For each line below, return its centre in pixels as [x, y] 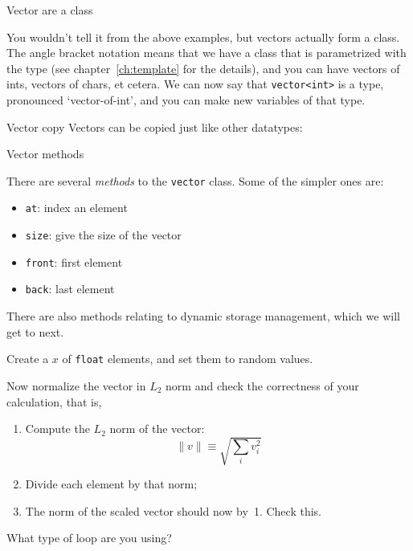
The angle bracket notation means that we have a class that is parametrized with [206, 53]
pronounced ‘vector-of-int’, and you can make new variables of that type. [186, 100]
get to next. [35, 331]
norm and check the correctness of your [262, 385]
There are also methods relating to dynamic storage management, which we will [203, 316]
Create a [28, 359]
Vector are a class [50, 10]
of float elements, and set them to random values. [188, 359]
